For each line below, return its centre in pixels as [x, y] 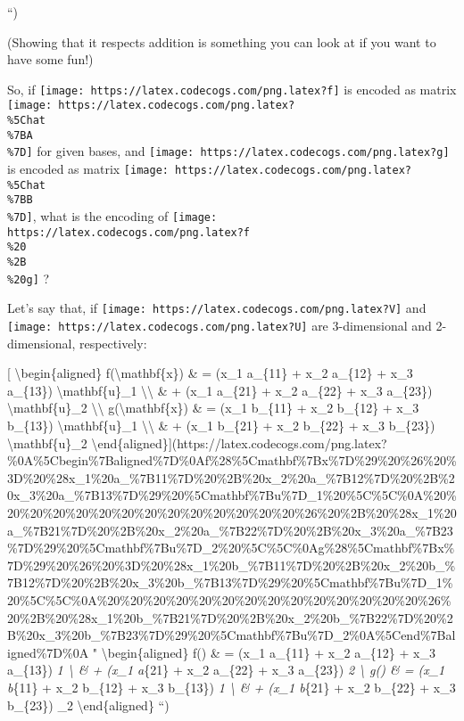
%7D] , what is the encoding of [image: [112, 216]
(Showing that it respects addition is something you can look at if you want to [222, 41]
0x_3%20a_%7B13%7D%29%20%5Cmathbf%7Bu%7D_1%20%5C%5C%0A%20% [232, 495]
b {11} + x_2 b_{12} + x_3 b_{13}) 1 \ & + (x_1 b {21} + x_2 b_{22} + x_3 [232, 687]
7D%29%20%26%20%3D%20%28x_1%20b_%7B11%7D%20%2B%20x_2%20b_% [232, 565]
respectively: [113, 343]
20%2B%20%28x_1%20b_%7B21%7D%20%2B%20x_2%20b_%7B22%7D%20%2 [230, 617]
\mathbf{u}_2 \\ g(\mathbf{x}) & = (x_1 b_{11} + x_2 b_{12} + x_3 [213, 408]
